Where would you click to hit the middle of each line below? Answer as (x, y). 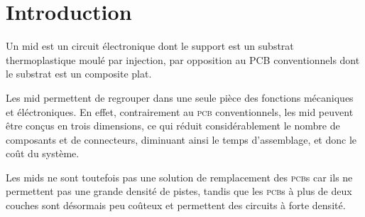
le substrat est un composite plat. (79, 74)
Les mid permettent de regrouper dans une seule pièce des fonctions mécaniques (180, 97)
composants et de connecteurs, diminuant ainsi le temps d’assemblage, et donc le (181, 139)
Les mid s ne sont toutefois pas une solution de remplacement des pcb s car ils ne (179, 177)
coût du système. (43, 153)
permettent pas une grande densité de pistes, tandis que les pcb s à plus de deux (179, 191)
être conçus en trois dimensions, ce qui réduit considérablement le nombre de (173, 126)
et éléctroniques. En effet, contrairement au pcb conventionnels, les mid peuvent (180, 111)
